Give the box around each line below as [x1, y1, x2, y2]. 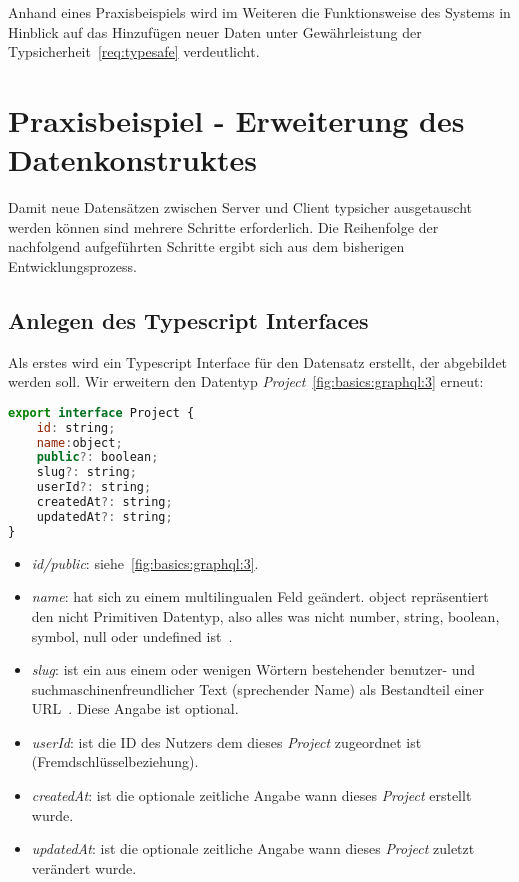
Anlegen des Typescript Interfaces [8, 304, 369, 335]
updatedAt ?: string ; [36, 509, 173, 524]
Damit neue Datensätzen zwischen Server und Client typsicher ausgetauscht [8, 197, 473, 218]
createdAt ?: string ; [36, 495, 173, 510]
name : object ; [36, 435, 123, 450]
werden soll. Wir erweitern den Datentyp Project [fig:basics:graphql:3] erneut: [8, 371, 484, 392]
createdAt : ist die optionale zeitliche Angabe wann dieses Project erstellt [31, 785, 472, 806]
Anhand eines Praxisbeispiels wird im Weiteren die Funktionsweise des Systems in [8, 2, 511, 22]
